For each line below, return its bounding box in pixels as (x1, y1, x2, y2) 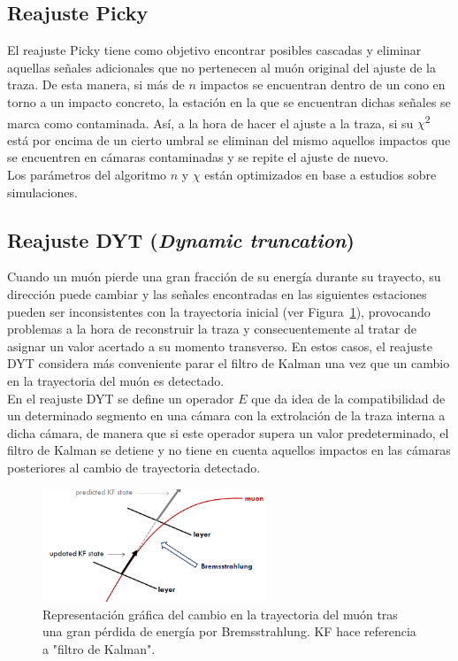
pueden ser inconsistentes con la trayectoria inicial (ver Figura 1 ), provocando (7, 302, 431, 320)
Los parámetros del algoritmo (7, 165, 167, 184)
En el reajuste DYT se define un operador (7, 388, 234, 407)
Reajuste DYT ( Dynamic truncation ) (7, 226, 355, 253)
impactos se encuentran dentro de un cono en (200, 75, 446, 94)
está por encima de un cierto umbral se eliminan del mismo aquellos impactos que (7, 130, 451, 149)
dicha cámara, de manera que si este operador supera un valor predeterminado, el (7, 423, 449, 442)
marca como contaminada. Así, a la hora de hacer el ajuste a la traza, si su (7, 113, 414, 132)
